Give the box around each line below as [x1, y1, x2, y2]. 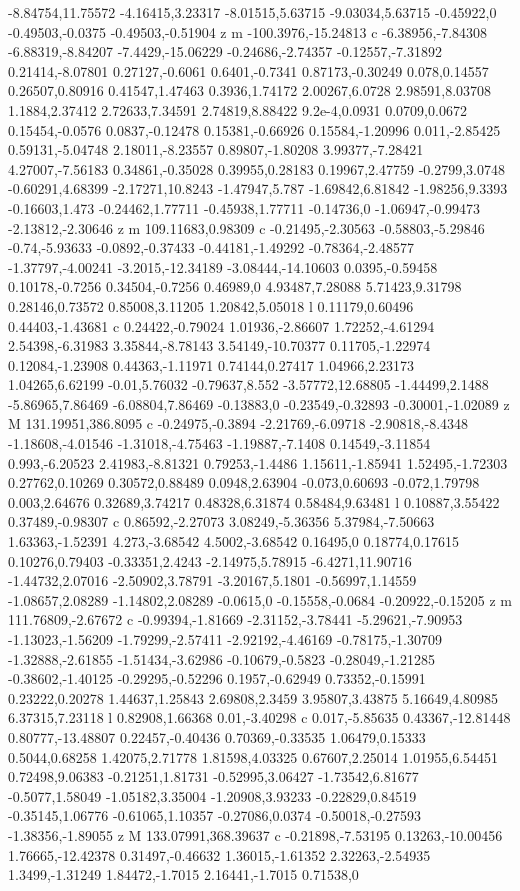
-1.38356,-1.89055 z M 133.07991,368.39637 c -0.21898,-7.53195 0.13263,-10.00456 [8, 824, 503, 845]
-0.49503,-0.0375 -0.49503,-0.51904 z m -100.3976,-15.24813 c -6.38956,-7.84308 [8, 21, 488, 42]
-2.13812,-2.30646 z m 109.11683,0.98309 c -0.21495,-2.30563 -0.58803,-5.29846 [8, 217, 485, 238]
